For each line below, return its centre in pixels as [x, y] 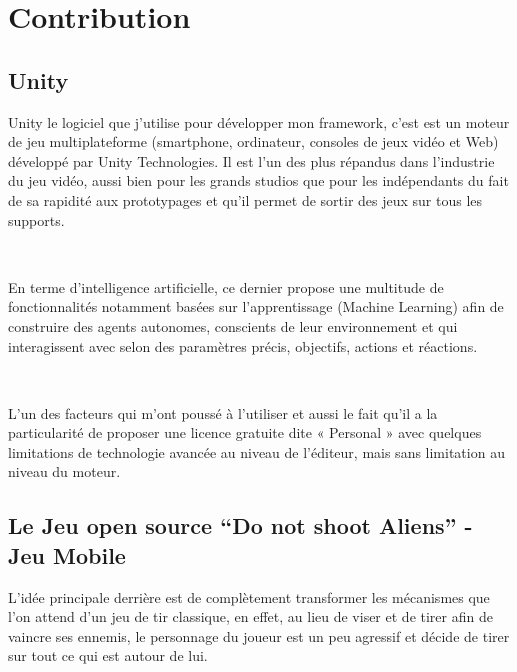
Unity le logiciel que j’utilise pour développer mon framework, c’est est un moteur [259, 121]
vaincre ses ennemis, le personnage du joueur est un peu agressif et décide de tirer [259, 635]
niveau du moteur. [64, 471]
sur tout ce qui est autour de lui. [108, 655]
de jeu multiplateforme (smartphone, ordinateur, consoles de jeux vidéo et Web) [253, 141]
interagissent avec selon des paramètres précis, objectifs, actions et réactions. [243, 345]
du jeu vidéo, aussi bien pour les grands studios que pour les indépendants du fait [258, 180]
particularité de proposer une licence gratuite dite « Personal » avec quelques [245, 432]
